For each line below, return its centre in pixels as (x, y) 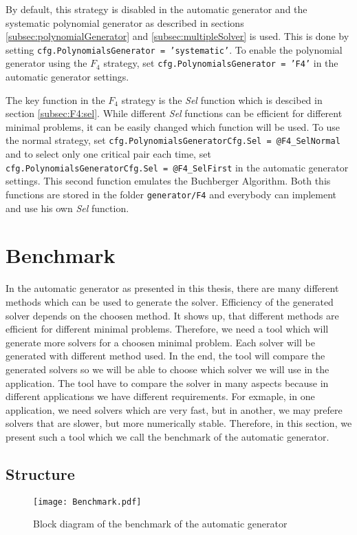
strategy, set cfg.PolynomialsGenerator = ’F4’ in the (221, 63)
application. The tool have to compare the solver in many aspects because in (167, 382)
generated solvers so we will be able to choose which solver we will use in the (167, 369)
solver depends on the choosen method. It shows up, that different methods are (172, 315)
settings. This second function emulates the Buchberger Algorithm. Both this (168, 181)
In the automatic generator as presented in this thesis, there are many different (172, 288)
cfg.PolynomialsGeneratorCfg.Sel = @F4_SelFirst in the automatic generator (177, 167)
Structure (40, 473)
